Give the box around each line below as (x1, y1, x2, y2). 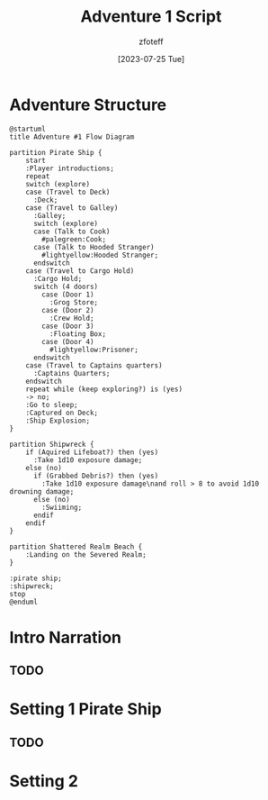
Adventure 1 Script (80, 6, 222, 27)
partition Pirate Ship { (9, 148, 103, 157)
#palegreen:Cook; (41, 234, 106, 244)
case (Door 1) (41, 290, 94, 299)
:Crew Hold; (49, 314, 94, 323)
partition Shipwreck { (9, 440, 94, 449)
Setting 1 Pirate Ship (9, 699, 162, 720)
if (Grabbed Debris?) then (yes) (32, 471, 159, 480)
